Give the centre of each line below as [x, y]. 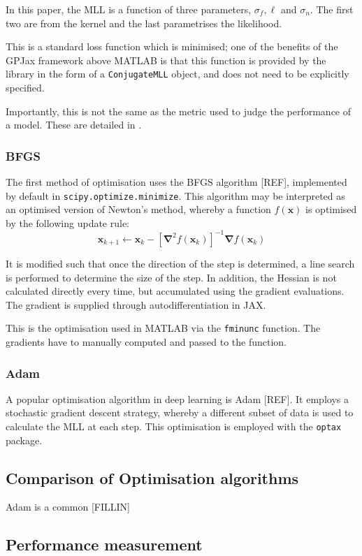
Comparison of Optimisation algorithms [152, 477]
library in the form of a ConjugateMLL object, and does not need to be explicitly [178, 74]
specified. [25, 88]
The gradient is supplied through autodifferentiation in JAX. [136, 304]
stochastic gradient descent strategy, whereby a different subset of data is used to [180, 412]
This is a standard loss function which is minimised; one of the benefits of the [172, 46]
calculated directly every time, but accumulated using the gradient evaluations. [175, 291]
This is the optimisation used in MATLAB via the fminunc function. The [163, 328]
